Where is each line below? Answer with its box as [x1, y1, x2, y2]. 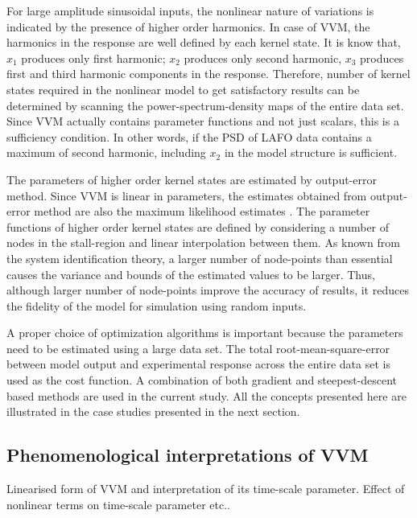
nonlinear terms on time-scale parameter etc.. [6, 495, 230, 512]
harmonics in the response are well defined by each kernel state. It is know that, [6, 34, 401, 51]
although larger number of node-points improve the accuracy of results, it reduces [6, 282, 409, 298]
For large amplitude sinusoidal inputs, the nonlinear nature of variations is [6, 2, 374, 18]
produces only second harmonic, [184, 49, 342, 66]
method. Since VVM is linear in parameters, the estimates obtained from [6, 187, 367, 203]
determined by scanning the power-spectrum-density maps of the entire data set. [6, 97, 404, 113]
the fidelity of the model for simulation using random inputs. [6, 297, 307, 314]
